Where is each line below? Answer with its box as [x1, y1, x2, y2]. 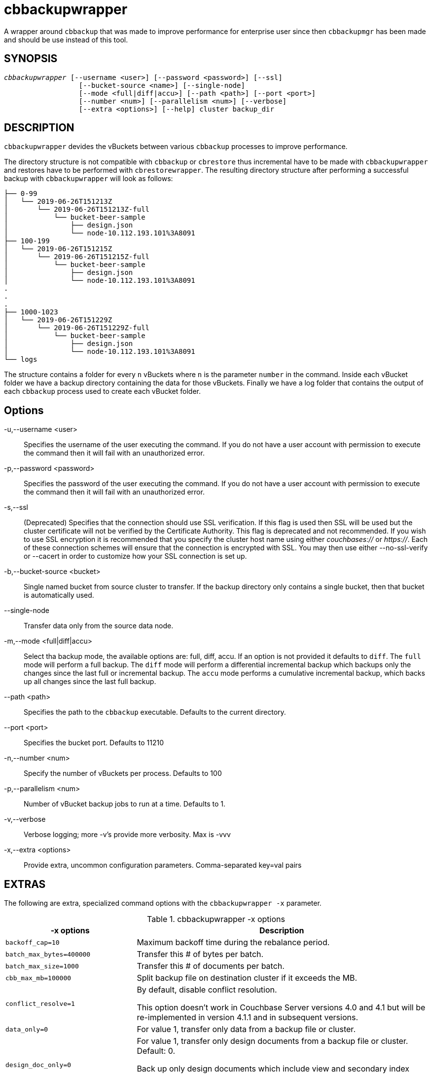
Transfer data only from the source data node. [24, 621, 174, 630]
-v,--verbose [4, 815, 46, 824]
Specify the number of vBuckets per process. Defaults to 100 [24, 769, 222, 778]
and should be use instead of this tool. [4, 35, 128, 44]
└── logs [4, 355, 37, 364]
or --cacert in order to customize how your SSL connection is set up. [24, 552, 247, 561]
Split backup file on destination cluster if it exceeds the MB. [137, 973, 358, 983]
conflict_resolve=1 [5, 999, 75, 1007]
